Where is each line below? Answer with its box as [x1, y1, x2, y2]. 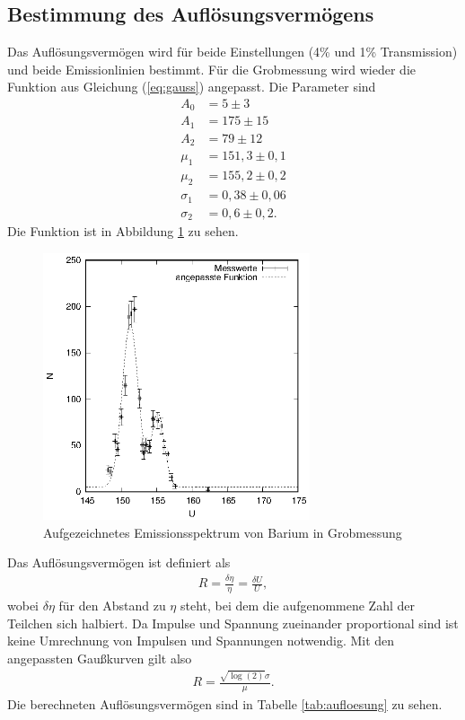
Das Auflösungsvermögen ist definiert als [7, 553, 231, 572]
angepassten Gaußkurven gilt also [7, 648, 192, 667]
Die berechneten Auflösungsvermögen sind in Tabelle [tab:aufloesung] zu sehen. [7, 694, 443, 713]
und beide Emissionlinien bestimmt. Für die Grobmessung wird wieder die [7, 59, 416, 78]
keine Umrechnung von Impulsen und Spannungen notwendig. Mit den [7, 631, 395, 650]
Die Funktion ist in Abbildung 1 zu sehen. [7, 222, 239, 241]
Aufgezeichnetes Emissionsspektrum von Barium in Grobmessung [43, 522, 402, 541]
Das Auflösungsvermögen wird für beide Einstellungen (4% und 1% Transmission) [7, 42, 458, 61]
